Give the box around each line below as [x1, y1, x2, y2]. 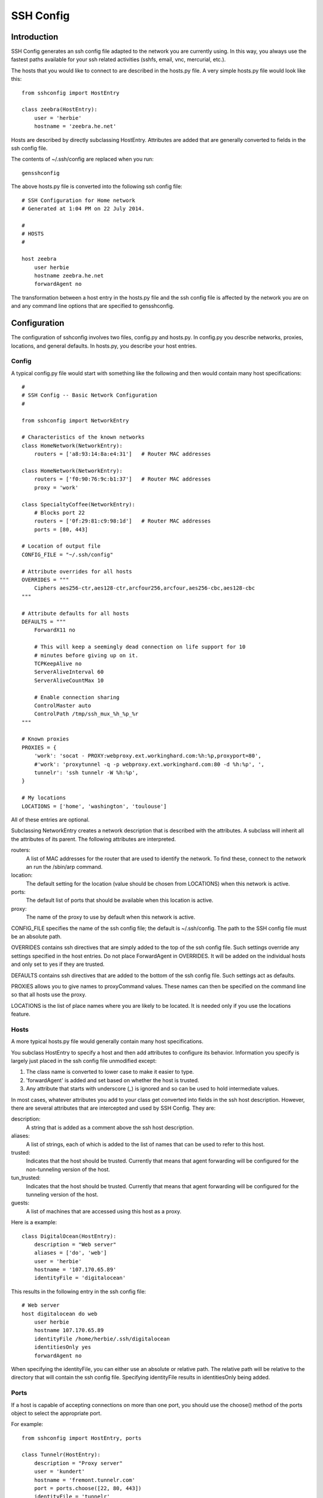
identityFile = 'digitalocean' [33, 1274, 126, 1282]
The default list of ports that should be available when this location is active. [26, 896, 214, 904]
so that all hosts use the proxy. [11, 991, 87, 998]
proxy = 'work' [33, 484, 79, 491]
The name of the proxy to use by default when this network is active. [26, 914, 196, 921]
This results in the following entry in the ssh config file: [11, 1288, 147, 1295]
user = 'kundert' [33, 1468, 85, 1475]
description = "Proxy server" [33, 1460, 123, 1466]
